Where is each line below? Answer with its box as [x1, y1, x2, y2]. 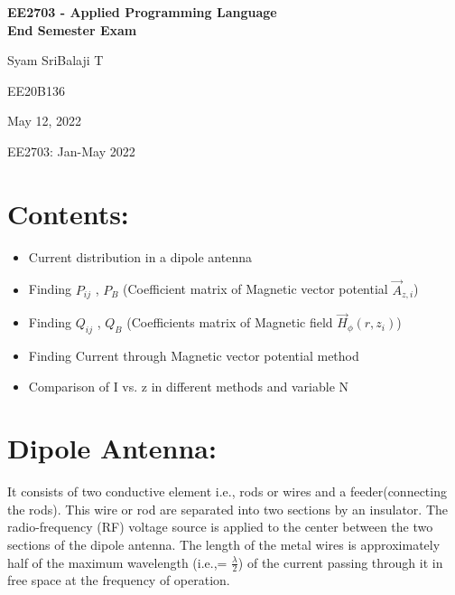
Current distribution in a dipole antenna [28, 247, 252, 266]
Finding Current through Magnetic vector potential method [28, 345, 359, 364]
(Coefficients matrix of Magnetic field [126, 313, 333, 332]
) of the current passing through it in [237, 552, 443, 571]
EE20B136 [7, 80, 65, 99]
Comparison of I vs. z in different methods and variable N [28, 376, 349, 395]
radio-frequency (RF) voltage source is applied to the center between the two [7, 517, 433, 536]
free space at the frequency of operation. [7, 571, 230, 590]
